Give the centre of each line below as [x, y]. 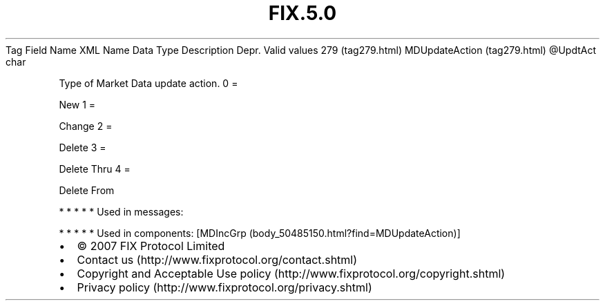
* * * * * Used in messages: [121, 211]
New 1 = [77, 104]
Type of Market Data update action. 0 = [148, 83]
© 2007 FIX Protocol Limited [151, 246]
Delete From [87, 190]
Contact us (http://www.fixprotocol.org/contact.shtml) [217, 259]
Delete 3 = [83, 147]
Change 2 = [86, 126]
